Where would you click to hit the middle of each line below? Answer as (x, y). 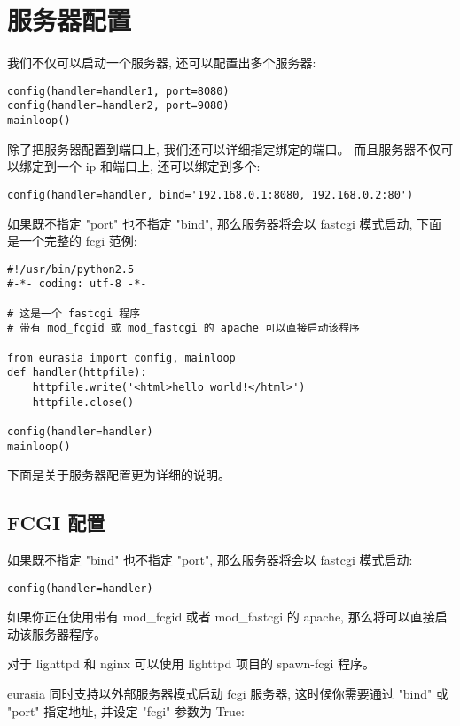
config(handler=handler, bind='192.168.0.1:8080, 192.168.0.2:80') (211, 195)
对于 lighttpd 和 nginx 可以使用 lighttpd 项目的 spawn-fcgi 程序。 (191, 664)
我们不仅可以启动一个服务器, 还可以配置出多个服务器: (162, 62)
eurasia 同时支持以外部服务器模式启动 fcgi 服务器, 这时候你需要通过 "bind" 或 (228, 694)
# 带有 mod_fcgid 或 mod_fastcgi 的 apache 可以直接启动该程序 (183, 328)
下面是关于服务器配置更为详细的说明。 (119, 475)
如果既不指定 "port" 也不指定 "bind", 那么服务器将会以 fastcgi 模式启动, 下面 (225, 223)
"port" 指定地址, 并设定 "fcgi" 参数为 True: (126, 710)
